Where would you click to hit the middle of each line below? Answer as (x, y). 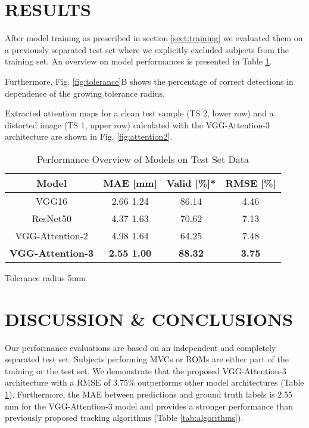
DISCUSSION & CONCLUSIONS (149, 318)
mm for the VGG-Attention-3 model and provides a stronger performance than (149, 406)
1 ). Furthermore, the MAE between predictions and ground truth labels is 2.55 (149, 394)
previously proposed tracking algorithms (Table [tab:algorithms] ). (124, 418)
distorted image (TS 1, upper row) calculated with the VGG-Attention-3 (137, 124)
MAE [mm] (130, 183)
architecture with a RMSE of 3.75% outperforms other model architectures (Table (154, 382)
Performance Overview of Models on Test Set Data (143, 159)
